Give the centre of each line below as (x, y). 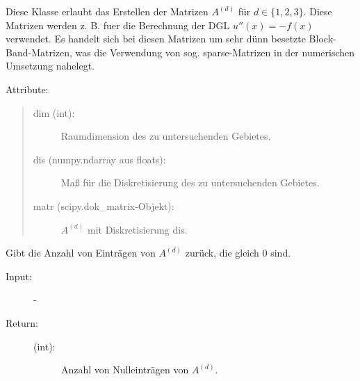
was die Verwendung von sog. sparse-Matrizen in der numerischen (215, 52)
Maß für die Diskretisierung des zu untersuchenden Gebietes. (190, 183)
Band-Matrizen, (39, 52)
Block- (322, 39)
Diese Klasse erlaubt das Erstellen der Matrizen (107, 11)
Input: (19, 276)
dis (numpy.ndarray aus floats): (99, 159)
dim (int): (54, 112)
